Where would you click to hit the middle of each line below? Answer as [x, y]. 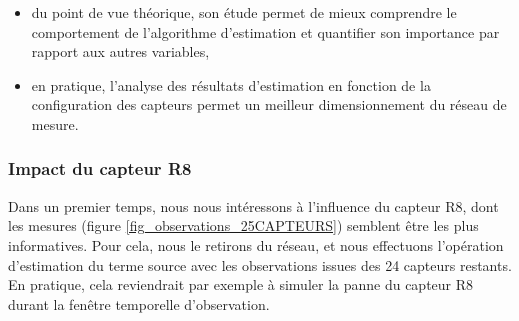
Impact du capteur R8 [100, 168]
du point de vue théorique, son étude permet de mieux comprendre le [244, 12]
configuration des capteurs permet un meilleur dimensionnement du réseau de [269, 104]
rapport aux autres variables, [120, 51]
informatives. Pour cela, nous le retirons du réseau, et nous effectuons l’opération [256, 244]
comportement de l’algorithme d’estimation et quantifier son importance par [265, 31]
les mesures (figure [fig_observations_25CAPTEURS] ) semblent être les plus [243, 225]
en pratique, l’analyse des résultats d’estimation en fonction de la [231, 84]
